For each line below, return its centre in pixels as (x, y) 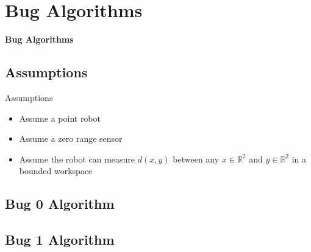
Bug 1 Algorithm (60, 240)
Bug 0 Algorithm (60, 204)
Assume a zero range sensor (71, 138)
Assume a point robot (60, 118)
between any (196, 159)
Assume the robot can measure (77, 159)
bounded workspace (56, 171)
